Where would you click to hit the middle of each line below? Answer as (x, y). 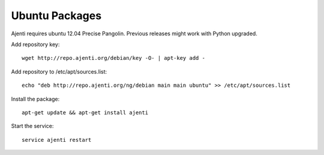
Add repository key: (35, 44)
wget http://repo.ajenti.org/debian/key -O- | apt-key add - (113, 58)
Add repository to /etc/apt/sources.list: (59, 71)
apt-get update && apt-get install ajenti (85, 113)
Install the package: (35, 99)
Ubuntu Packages (56, 16)
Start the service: (32, 126)
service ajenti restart (57, 140)
